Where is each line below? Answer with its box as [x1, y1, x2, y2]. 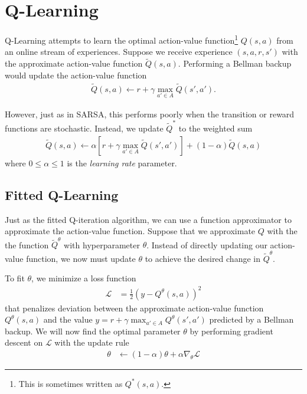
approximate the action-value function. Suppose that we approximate [5, 225, 256, 237]
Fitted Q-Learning [5, 185, 119, 203]
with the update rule [54, 336, 129, 349]
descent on [5, 336, 43, 349]
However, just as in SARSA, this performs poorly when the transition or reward [5, 107, 295, 120]
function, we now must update [26, 252, 136, 264]
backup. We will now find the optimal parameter [5, 324, 181, 337]
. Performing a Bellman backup [178, 57, 292, 70]
